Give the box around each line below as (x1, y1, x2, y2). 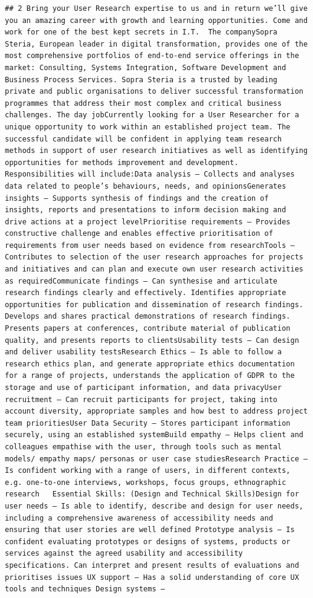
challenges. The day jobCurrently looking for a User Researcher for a (5, 111, 299, 120)
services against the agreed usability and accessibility (5, 549, 243, 558)
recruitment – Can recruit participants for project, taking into (5, 395, 278, 404)
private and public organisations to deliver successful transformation (5, 87, 303, 96)
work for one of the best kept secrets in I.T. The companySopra (5, 28, 278, 37)
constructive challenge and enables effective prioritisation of (5, 229, 273, 238)
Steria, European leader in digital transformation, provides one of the (5, 39, 308, 48)
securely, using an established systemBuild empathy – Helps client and (5, 431, 303, 440)
